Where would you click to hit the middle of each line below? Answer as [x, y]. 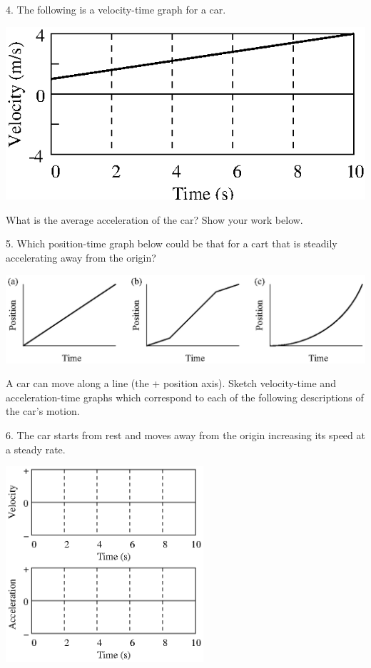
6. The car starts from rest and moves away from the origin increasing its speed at [185, 435]
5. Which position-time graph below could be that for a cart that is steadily [172, 243]
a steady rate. [36, 449]
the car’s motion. [43, 411]
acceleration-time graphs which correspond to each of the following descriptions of [185, 397]
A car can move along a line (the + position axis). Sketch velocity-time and [171, 383]
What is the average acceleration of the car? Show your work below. [154, 219]
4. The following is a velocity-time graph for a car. [116, 9]
